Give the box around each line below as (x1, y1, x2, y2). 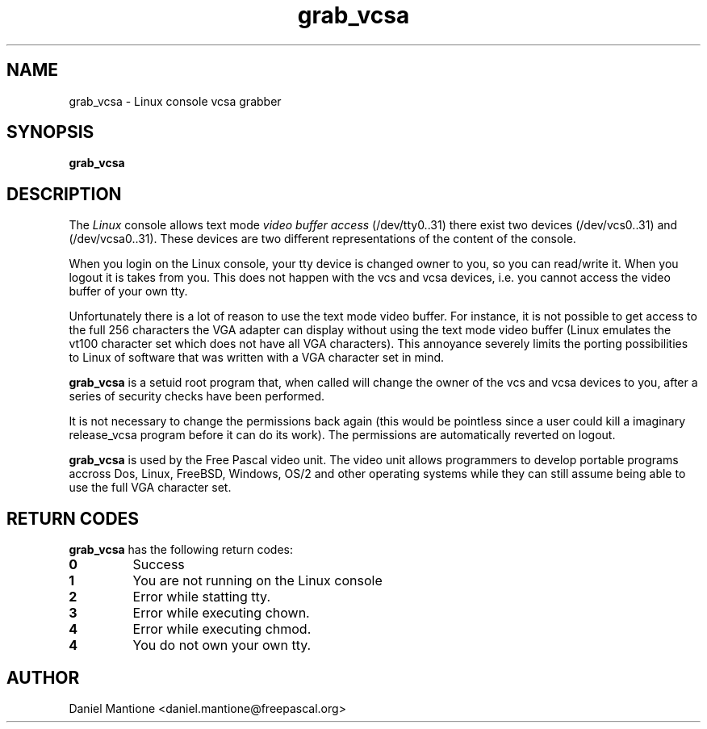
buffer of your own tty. (69, 284, 188, 299)
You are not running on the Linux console (132, 572, 383, 589)
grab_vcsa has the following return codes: (69, 543, 294, 557)
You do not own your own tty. (132, 637, 312, 654)
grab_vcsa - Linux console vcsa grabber (69, 94, 282, 108)
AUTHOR (6, 667, 80, 688)
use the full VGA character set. (69, 480, 232, 495)
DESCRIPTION (6, 183, 122, 204)
